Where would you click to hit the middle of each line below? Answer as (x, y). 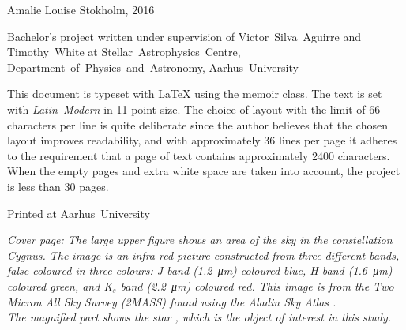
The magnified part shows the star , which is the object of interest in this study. (199, 317)
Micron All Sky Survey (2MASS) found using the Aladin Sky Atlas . (172, 301)
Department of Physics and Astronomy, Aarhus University (153, 67)
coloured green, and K (60, 285)
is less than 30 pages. (58, 186)
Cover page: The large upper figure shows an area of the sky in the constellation (200, 240)
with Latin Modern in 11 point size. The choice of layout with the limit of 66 (194, 109)
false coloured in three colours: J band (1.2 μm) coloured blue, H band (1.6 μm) (200, 270)
